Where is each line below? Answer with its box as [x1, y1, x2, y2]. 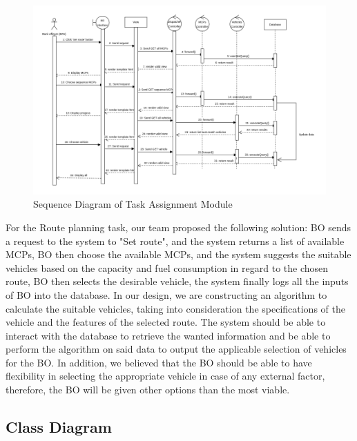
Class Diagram [6, 416, 112, 438]
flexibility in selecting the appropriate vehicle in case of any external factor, [6, 369, 325, 383]
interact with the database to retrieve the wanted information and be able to [6, 328, 331, 342]
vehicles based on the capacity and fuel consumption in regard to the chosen [6, 260, 329, 275]
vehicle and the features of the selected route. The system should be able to [6, 315, 326, 329]
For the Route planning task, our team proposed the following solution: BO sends [6, 219, 351, 234]
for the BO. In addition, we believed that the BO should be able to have [6, 355, 312, 369]
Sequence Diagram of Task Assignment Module [33, 197, 233, 211]
